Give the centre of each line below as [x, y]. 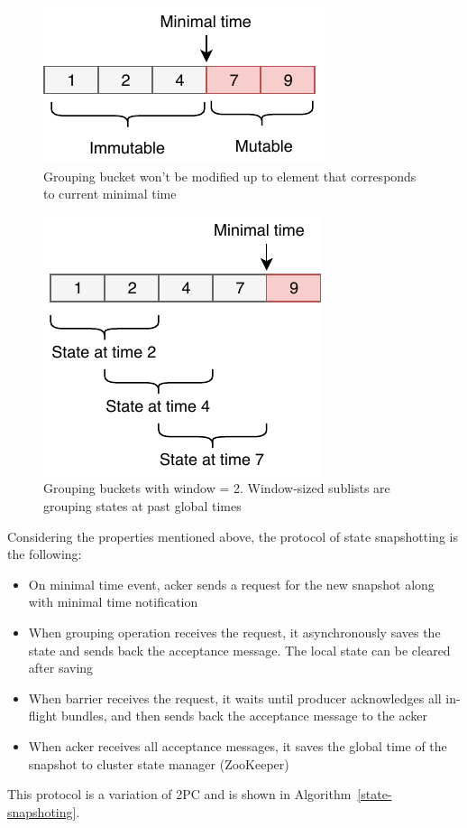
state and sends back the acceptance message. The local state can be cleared [239, 650]
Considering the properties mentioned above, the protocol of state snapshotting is [233, 536]
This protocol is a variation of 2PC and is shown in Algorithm [179, 794]
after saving [61, 668]
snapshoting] [42, 811]
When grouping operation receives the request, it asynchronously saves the [234, 632]
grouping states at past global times [142, 505]
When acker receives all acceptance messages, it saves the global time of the [238, 745]
